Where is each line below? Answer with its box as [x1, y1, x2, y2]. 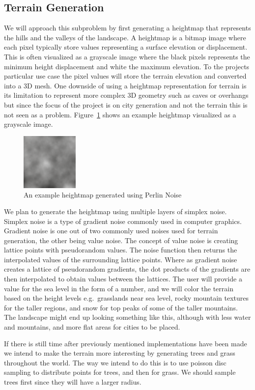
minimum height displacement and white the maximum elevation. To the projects [4, 61, 250, 71]
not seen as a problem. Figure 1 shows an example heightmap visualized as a [4, 109, 236, 119]
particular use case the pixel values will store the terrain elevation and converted [4, 71, 247, 81]
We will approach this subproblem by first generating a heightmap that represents [4, 23, 251, 33]
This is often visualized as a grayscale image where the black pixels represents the [4, 51, 250, 61]
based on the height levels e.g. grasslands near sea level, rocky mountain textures [4, 293, 249, 303]
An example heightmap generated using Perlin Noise [24, 190, 182, 200]
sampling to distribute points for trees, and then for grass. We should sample [4, 367, 236, 377]
